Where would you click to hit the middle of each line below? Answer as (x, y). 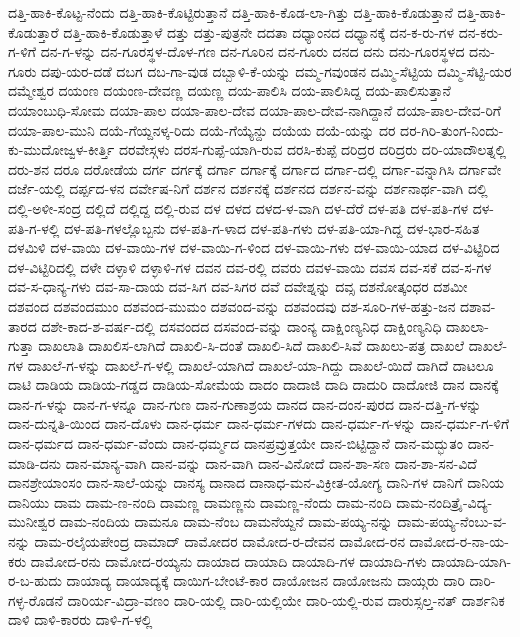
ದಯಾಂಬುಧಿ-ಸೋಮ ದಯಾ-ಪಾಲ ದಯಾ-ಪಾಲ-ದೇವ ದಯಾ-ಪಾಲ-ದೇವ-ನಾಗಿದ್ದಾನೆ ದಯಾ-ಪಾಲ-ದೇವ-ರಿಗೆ (254, 109)
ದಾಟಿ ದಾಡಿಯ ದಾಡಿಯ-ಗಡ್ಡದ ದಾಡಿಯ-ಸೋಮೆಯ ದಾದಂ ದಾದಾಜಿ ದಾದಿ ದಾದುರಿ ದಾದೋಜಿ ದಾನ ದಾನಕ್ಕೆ (253, 384)
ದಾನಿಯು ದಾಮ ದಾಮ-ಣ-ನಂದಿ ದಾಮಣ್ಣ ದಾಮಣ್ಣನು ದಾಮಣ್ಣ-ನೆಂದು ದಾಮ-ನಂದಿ (200, 501)
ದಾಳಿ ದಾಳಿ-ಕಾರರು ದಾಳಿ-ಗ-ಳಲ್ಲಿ (80, 619)
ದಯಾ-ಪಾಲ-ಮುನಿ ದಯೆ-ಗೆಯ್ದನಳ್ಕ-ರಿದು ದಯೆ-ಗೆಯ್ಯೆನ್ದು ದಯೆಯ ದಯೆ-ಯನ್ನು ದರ (202, 129)
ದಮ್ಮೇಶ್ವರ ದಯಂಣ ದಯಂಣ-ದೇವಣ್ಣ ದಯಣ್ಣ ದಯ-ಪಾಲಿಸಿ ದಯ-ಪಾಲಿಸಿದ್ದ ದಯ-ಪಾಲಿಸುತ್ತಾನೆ (229, 90)
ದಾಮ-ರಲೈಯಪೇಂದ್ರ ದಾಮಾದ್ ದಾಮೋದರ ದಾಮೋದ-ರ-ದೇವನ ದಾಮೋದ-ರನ (219, 541)
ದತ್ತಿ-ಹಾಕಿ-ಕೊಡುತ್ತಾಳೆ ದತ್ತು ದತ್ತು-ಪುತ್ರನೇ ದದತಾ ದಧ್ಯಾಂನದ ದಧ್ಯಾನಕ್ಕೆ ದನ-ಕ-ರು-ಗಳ (258, 31)
